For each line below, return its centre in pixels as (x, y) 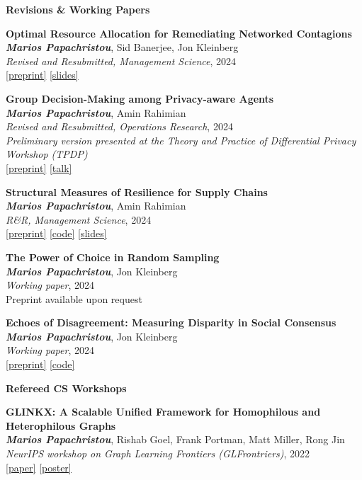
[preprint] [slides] (42, 75)
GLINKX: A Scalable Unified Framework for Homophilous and (163, 412)
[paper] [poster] (39, 467)
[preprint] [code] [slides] (56, 233)
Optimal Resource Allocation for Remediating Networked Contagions (179, 33)
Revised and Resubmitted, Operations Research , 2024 (119, 126)
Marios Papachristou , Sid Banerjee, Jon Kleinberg (122, 47)
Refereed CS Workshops (66, 388)
